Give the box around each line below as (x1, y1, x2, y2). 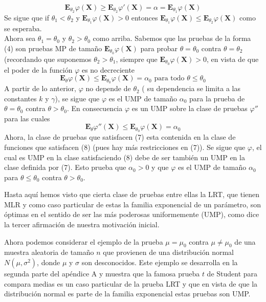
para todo (154, 75, 185, 82)
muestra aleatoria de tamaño (4, 247, 94, 257)
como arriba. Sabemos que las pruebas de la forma (93, 33, 251, 44)
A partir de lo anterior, (4, 83, 76, 94)
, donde (37, 257, 60, 268)
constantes (4, 93, 37, 103)
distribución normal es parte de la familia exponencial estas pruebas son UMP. (4, 288, 251, 299)
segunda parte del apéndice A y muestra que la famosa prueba (4, 268, 200, 279)
